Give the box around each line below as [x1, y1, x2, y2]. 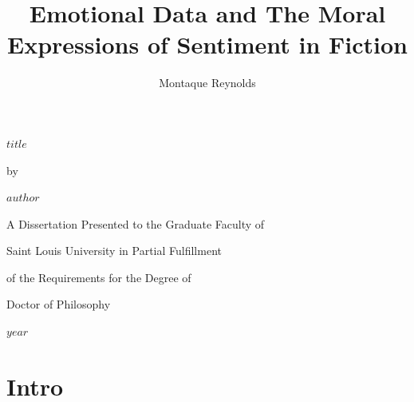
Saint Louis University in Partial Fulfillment [6, 242, 222, 259]
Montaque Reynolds [159, 74, 256, 91]
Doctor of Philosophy [6, 296, 111, 312]
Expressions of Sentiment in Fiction [7, 28, 408, 61]
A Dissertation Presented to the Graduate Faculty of [6, 215, 265, 232]
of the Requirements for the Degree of [6, 269, 191, 285]
